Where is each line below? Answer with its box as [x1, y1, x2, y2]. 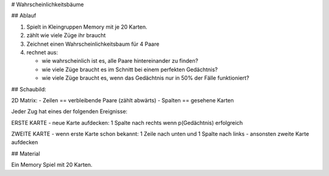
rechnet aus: [26, 49, 58, 56]
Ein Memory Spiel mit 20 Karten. [11, 161, 93, 169]
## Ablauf [11, 12, 37, 19]
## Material [11, 150, 40, 157]
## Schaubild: [11, 85, 47, 93]
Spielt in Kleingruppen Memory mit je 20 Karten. [26, 23, 147, 30]
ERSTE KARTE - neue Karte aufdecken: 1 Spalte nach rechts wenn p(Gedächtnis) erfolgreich [11, 119, 243, 126]
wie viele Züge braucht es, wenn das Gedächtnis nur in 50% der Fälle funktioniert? [41, 74, 250, 82]
